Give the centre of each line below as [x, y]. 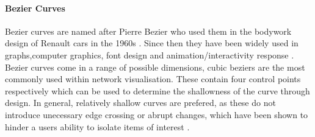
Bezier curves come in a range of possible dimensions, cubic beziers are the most [155, 67]
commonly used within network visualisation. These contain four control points [153, 79]
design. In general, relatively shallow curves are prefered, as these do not [140, 103]
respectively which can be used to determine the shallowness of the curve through [157, 90]
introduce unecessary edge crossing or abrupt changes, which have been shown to [157, 114]
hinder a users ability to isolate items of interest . [97, 126]
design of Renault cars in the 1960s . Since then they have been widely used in [152, 43]
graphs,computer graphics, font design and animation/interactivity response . [150, 54]
